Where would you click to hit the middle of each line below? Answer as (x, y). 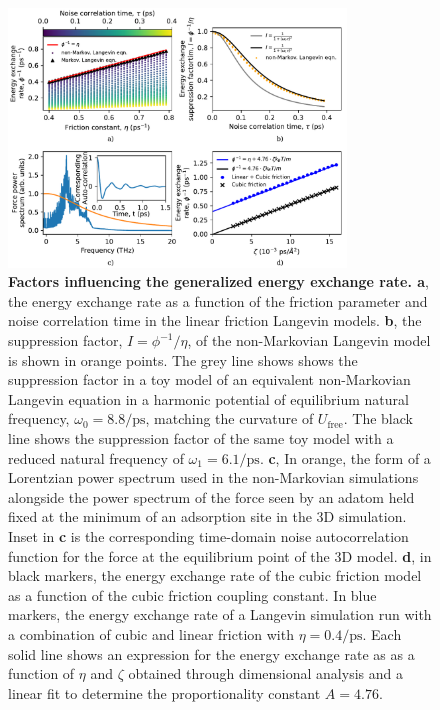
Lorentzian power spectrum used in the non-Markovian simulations (213, 477)
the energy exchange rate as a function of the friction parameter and (218, 300)
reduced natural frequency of (96, 457)
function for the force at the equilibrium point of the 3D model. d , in (220, 555)
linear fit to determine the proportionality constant (164, 692)
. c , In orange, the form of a (345, 457)
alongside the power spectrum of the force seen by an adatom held (211, 496)
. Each (382, 633)
